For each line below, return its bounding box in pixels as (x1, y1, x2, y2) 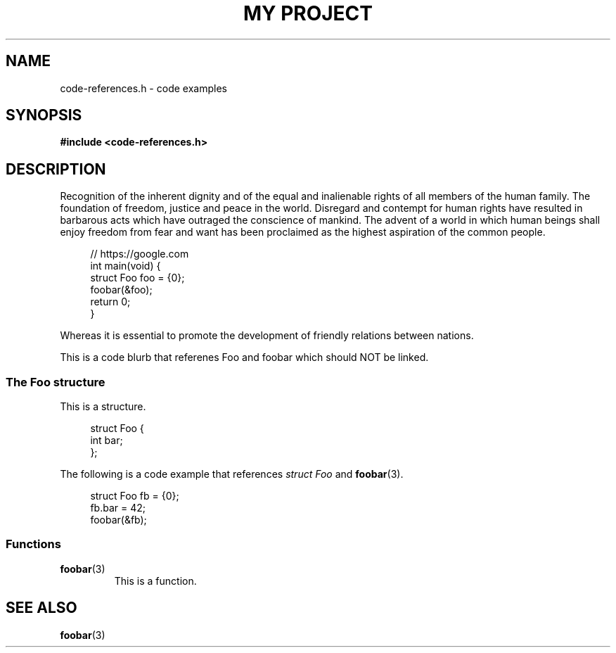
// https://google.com (90, 248, 189, 260)
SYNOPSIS (6, 106, 82, 125)
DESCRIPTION (6, 160, 106, 178)
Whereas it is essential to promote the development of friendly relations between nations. (60, 329, 474, 342)
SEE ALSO (6, 599, 77, 617)
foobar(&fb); (90, 514, 147, 526)
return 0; (90, 296, 131, 308)
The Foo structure (6, 374, 105, 389)
